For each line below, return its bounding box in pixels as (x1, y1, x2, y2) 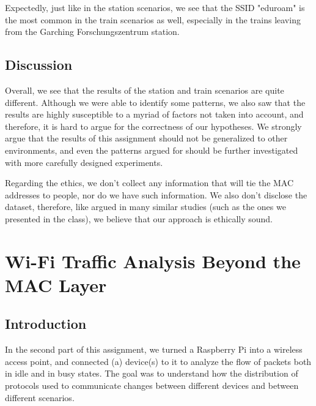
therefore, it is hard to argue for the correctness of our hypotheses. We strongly (5, 119, 302, 132)
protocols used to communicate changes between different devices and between (5, 379, 299, 392)
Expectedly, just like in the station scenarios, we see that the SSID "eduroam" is (5, 1, 305, 13)
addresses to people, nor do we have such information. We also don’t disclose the (5, 188, 307, 201)
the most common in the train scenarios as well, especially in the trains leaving (5, 13, 301, 26)
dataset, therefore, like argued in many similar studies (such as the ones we (5, 200, 286, 213)
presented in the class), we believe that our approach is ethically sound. (5, 212, 273, 225)
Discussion (5, 55, 73, 74)
